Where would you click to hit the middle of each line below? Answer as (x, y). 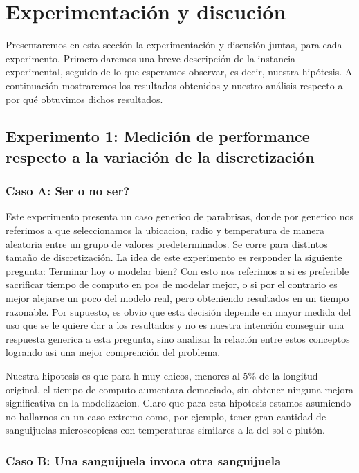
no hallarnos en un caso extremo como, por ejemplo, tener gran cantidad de (166, 416)
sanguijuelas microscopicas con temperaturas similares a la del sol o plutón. (165, 430)
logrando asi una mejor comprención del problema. (113, 352)
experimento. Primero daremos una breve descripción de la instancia (151, 58)
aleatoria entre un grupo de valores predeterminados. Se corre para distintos (167, 243)
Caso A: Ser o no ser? (68, 191)
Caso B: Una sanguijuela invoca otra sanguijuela (144, 460)
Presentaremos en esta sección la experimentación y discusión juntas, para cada (174, 45)
